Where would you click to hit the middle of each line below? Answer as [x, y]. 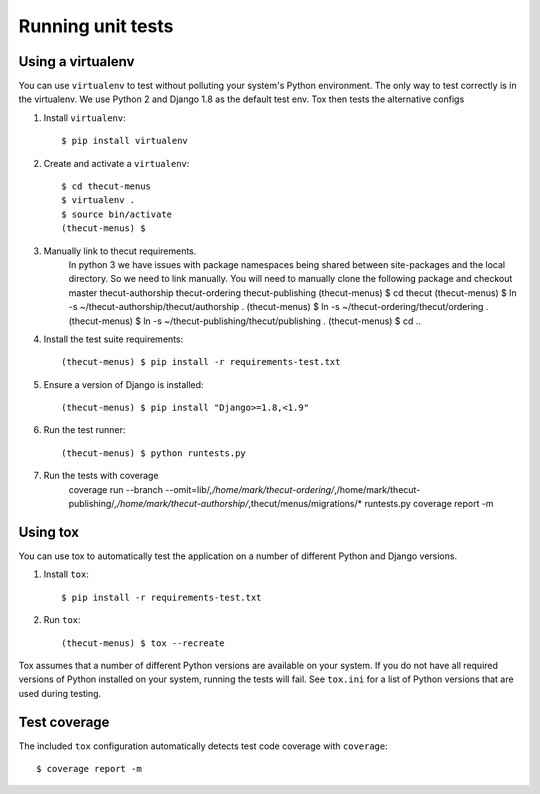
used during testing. [60, 693]
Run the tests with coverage [101, 476]
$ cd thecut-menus [106, 186]
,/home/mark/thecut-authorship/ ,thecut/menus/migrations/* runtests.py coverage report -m [304, 504]
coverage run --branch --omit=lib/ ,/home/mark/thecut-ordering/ [201, 489]
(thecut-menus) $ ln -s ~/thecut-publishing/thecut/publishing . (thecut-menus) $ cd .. [245, 321]
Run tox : [62, 620]
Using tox [49, 531]
